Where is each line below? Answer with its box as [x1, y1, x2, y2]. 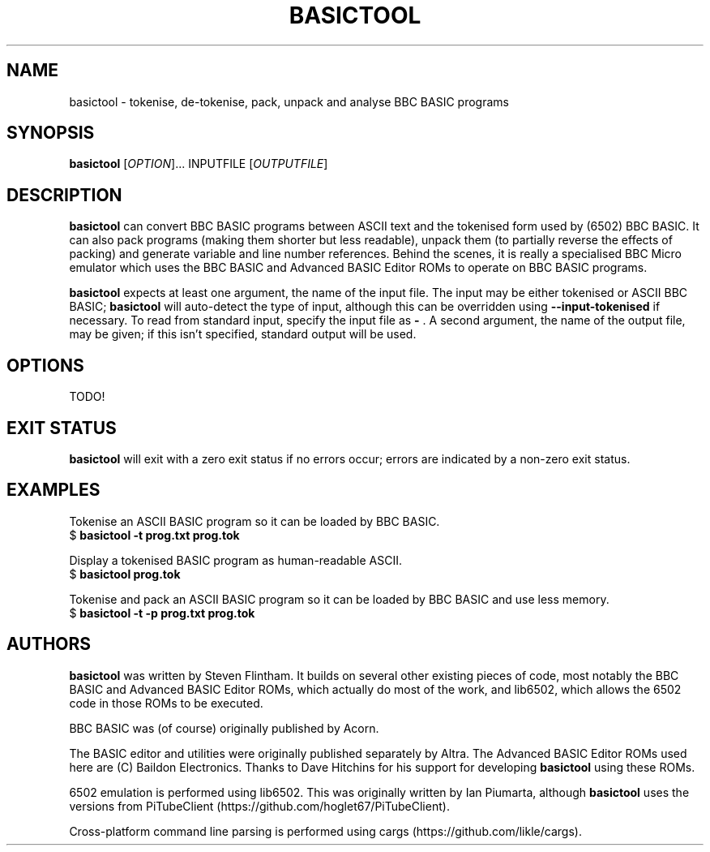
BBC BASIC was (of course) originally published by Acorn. [69, 721, 379, 735]
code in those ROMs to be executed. [69, 695, 263, 710]
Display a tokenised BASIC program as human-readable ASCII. [69, 553, 402, 567]
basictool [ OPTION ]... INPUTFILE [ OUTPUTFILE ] [69, 157, 328, 171]
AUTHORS [6, 634, 92, 655]
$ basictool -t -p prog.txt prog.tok [69, 605, 255, 620]
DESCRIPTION [6, 184, 122, 205]
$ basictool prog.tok [69, 566, 181, 581]
